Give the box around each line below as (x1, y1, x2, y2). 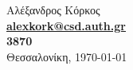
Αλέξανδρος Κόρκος (6, 2, 100, 17)
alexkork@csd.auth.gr (6, 17, 126, 33)
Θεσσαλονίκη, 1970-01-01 (6, 48, 127, 64)
